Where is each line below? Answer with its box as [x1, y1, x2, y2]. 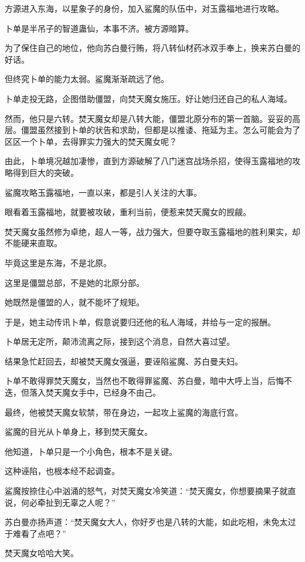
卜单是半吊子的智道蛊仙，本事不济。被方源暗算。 [5, 22, 194, 34]
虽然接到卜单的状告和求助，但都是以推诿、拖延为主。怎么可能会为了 [37, 124, 300, 136]
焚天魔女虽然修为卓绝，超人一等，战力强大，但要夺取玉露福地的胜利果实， [5, 225, 292, 237]
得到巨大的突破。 [12, 166, 79, 178]
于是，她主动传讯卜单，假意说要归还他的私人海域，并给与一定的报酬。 [5, 315, 276, 328]
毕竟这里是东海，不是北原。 [5, 256, 111, 268]
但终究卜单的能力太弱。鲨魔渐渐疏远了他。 [5, 73, 169, 85]
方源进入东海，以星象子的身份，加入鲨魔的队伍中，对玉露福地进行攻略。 [5, 2, 284, 14]
